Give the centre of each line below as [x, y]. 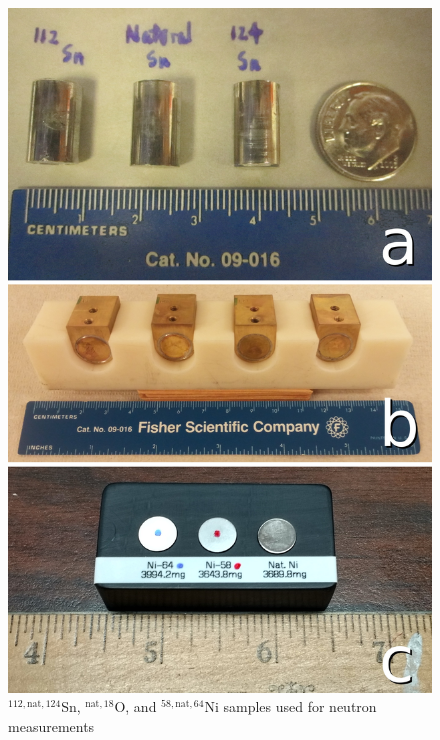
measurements [51, 726]
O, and [135, 706]
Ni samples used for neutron [290, 706]
